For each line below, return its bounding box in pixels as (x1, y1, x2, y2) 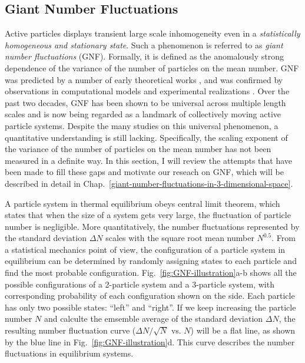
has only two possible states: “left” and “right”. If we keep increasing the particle (5, 301, 296, 313)
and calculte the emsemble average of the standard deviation (44, 312, 263, 325)
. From (271, 232, 296, 244)
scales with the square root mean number (105, 232, 254, 244)
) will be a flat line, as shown (190, 324, 296, 336)
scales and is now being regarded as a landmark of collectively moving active (5, 108, 281, 120)
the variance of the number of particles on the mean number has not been (5, 143, 271, 155)
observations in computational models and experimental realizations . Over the (5, 85, 290, 97)
